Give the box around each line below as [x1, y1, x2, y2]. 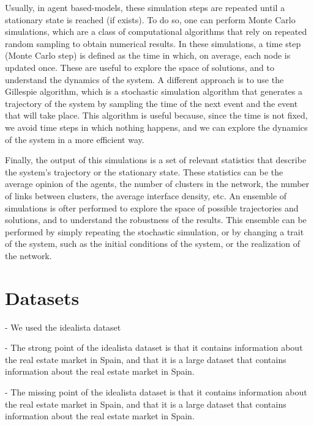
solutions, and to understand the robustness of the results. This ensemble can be [5, 213, 307, 226]
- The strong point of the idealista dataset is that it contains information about [5, 341, 303, 354]
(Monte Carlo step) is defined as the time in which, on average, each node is [5, 49, 291, 62]
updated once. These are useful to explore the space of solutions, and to [5, 61, 274, 73]
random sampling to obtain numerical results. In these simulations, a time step [5, 37, 301, 50]
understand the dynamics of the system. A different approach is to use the [5, 73, 284, 86]
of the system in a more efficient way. [5, 133, 144, 145]
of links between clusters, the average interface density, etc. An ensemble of [5, 189, 287, 202]
